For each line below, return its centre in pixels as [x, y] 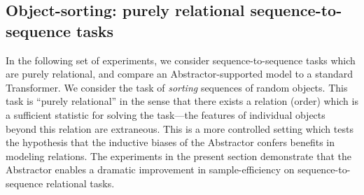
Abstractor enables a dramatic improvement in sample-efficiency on [150, 169]
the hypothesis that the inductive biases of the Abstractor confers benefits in [170, 142]
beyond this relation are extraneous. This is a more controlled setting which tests [180, 128]
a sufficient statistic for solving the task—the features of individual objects [166, 114]
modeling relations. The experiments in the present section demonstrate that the [179, 156]
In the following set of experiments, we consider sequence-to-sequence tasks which [181, 60]
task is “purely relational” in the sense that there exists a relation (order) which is [182, 101]
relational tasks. [80, 183]
